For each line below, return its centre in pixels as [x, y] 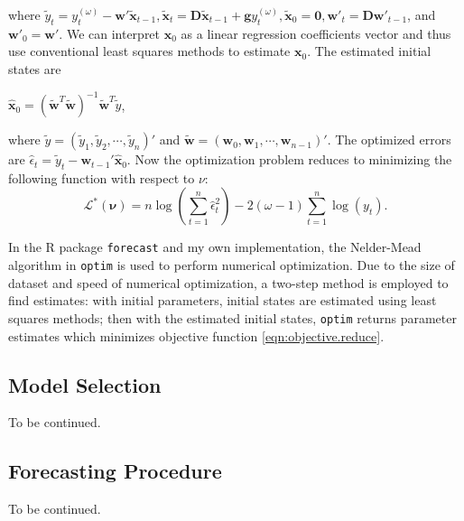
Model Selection [85, 384]
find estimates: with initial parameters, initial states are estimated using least [223, 300]
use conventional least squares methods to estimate [149, 51]
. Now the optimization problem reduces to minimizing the [289, 159]
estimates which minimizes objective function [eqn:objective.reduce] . [196, 335]
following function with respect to [102, 177]
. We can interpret [110, 33]
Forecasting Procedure [115, 471]
